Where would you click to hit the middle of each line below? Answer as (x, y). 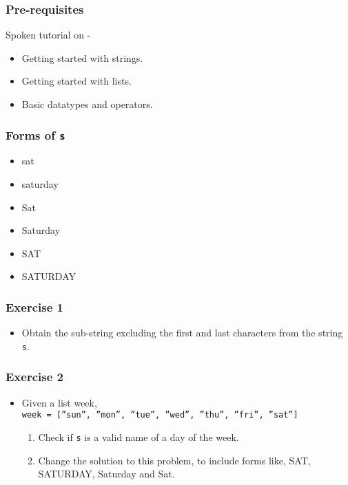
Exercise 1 (34, 306)
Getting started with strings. (82, 57)
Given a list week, (59, 402)
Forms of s (35, 134)
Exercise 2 (34, 377)
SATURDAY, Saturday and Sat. (106, 474)
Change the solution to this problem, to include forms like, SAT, (174, 460)
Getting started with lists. (76, 81)
